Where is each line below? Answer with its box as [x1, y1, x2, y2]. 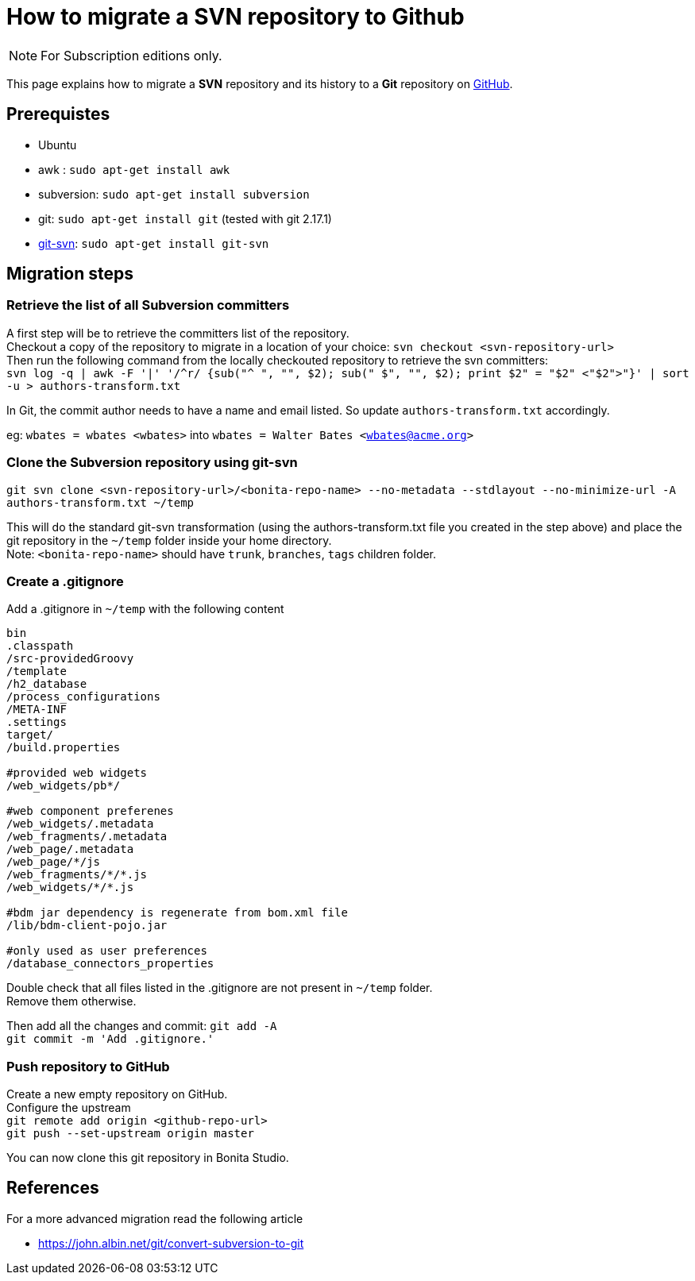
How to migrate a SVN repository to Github [6, 3, 465, 30]
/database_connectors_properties [6, 957, 214, 970]
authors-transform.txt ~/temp [6, 496, 195, 509]
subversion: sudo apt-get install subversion [38, 187, 310, 201]
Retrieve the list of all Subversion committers [6, 297, 290, 314]
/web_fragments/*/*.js [6, 868, 148, 882]
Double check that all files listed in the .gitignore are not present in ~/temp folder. [6, 981, 433, 995]
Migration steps [6, 264, 134, 284]
